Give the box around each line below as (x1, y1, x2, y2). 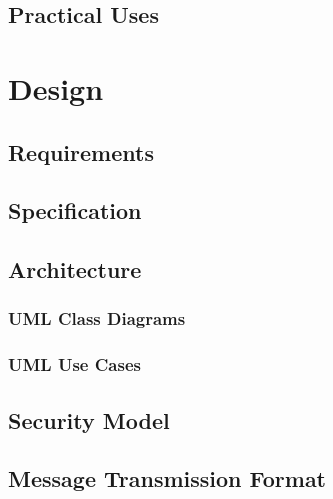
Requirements (8, 136, 154, 167)
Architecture (8, 254, 142, 285)
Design (8, 67, 104, 108)
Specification (8, 195, 142, 226)
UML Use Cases (8, 352, 141, 377)
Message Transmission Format (8, 463, 327, 494)
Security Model (8, 404, 170, 435)
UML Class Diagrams (8, 306, 186, 331)
